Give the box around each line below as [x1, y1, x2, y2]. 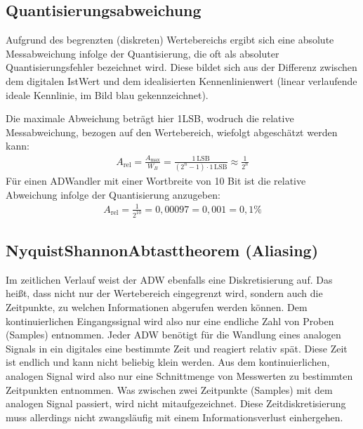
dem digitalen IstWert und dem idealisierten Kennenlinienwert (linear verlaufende [6, 73, 357, 88]
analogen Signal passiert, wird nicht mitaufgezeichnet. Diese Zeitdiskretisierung [6, 396, 346, 411]
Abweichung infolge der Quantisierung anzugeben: [6, 187, 220, 202]
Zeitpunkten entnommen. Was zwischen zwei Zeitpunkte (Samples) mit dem [6, 382, 333, 397]
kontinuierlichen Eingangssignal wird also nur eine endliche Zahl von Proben [6, 313, 334, 328]
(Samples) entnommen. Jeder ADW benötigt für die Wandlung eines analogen [6, 327, 341, 342]
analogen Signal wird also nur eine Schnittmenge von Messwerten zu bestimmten [6, 368, 353, 383]
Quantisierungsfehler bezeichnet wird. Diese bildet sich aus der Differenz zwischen [6, 60, 357, 74]
